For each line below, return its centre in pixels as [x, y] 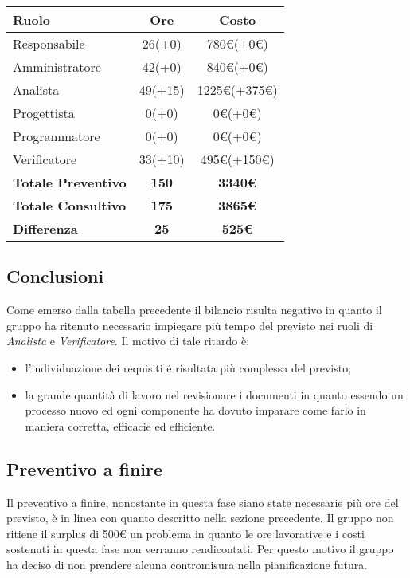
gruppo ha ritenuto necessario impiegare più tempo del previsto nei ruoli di [190, 325]
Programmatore [57, 136]
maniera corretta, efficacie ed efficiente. [120, 425]
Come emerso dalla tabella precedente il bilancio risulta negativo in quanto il [194, 310]
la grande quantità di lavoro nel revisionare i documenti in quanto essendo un [214, 394]
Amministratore [57, 67]
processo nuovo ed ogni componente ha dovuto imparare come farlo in [195, 410]
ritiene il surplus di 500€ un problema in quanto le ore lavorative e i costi [185, 533]
